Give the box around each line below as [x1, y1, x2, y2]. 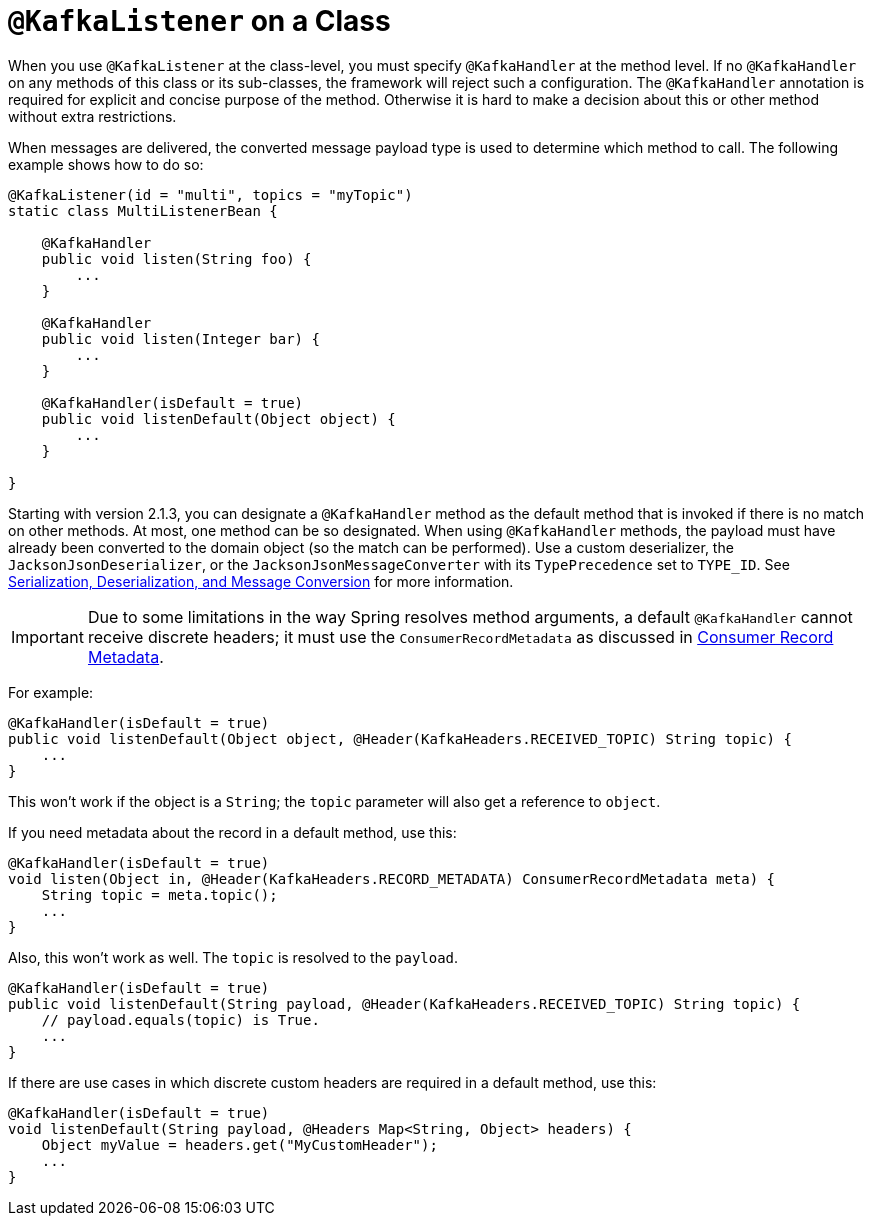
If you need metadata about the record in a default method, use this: [8, 823, 457, 841]
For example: [8, 683, 94, 701]
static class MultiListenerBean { [8, 202, 278, 219]
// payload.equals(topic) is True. [41, 1011, 320, 1028]
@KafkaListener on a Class [8, 4, 391, 38]
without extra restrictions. [8, 107, 177, 125]
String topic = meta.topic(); [41, 886, 278, 903]
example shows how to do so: [8, 155, 204, 173]
